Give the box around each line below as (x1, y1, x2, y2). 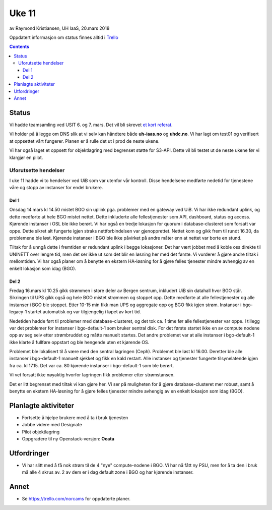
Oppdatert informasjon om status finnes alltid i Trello (9, 34, 118, 40)
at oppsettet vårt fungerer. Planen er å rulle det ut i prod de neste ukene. (9, 138, 160, 144)
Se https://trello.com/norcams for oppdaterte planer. (22, 496, 131, 502)
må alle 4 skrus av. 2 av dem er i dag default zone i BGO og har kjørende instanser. (22, 469, 194, 475)
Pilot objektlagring (22, 429, 60, 435)
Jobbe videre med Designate (22, 422, 83, 428)
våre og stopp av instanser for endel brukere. (9, 185, 103, 191)
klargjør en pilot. (9, 154, 43, 160)
